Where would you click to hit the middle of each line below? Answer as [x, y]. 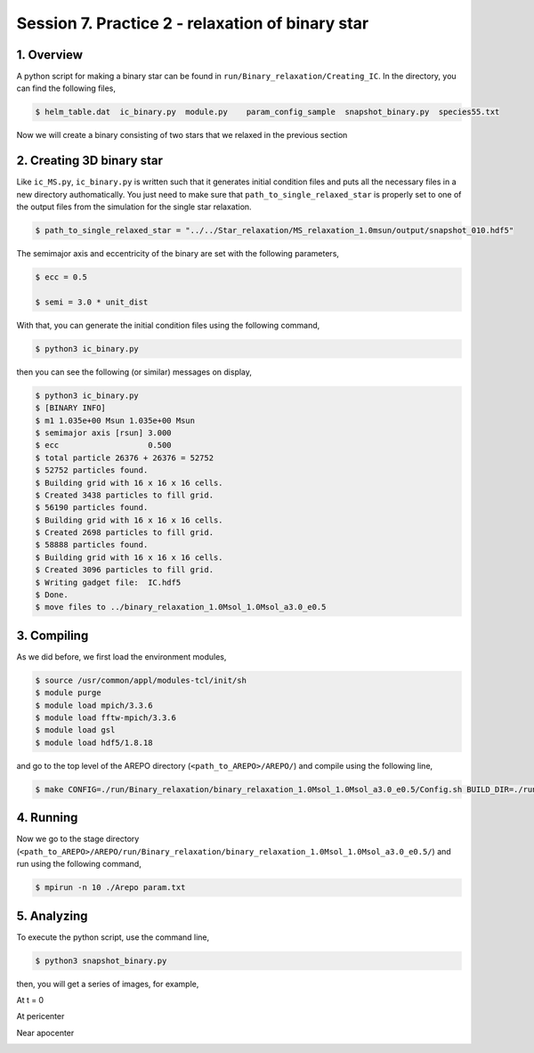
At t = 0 [30, 1000]
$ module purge [68, 693]
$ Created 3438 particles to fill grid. [124, 495]
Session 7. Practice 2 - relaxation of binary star [193, 23]
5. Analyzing [52, 915]
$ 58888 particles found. [92, 545]
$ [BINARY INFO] [71, 408]
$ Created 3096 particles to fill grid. [124, 570]
